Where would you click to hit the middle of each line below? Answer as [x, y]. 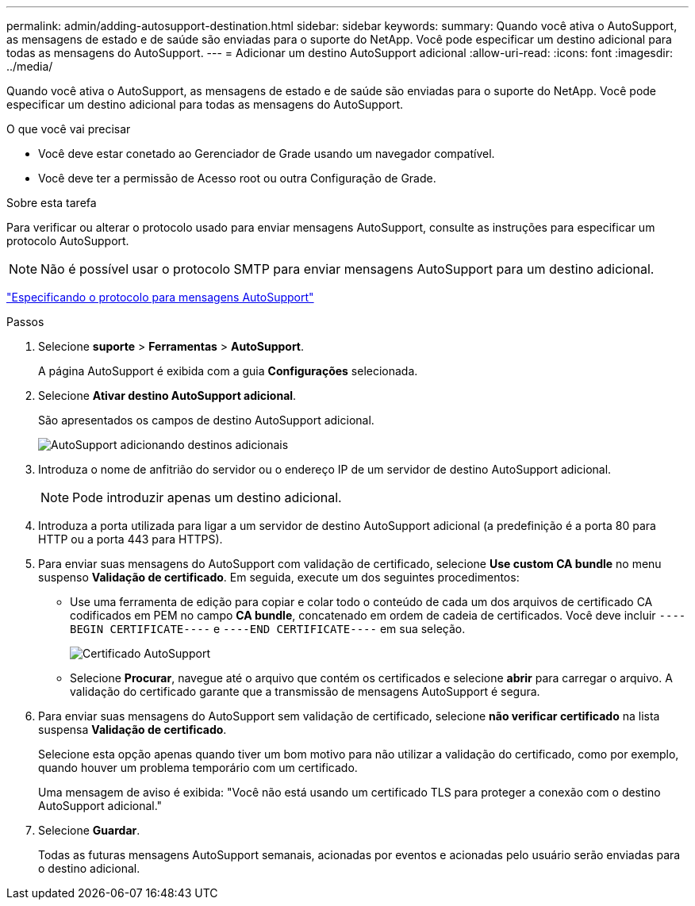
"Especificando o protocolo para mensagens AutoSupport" [160, 297]
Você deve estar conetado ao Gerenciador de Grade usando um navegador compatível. [267, 154]
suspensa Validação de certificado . [132, 729]
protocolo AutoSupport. [68, 241]
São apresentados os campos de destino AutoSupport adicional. [206, 420]
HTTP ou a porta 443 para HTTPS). [131, 539]
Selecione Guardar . [89, 830]
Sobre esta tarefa [52, 203]
